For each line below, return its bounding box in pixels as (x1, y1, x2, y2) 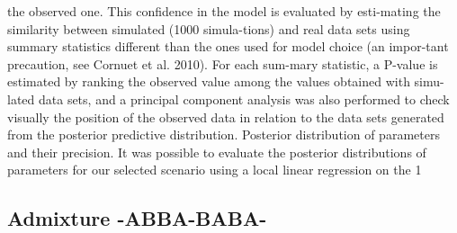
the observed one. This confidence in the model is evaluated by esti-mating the (7, 2, 441, 20)
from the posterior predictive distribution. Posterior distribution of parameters (7, 125, 440, 144)
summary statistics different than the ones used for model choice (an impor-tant (7, 37, 449, 56)
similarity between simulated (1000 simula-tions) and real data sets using (7, 19, 410, 38)
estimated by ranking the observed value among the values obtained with (7, 72, 410, 91)
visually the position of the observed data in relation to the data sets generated (7, 107, 444, 126)
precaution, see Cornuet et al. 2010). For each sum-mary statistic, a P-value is (7, 54, 438, 73)
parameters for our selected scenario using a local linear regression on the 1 (7, 160, 422, 179)
